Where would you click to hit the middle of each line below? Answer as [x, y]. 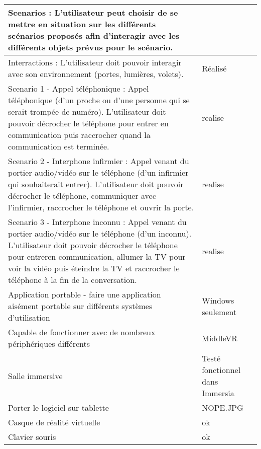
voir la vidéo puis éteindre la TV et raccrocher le [94, 268]
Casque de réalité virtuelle [54, 422]
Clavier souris [32, 437]
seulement [219, 312]
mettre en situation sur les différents [82, 24]
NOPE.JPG [223, 407]
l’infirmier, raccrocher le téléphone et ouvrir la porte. [101, 207]
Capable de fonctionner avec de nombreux [82, 332]
